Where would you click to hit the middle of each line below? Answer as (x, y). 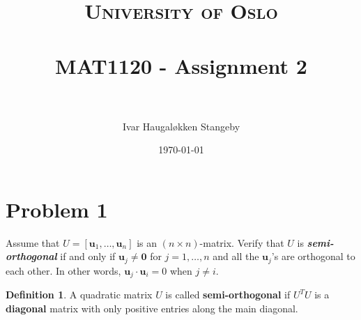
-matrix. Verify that (242, 242)
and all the (236, 256)
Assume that (33, 242)
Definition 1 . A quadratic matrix (79, 295)
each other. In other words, (63, 270)
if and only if (88, 256)
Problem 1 (57, 209)
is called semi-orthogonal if (228, 295)
